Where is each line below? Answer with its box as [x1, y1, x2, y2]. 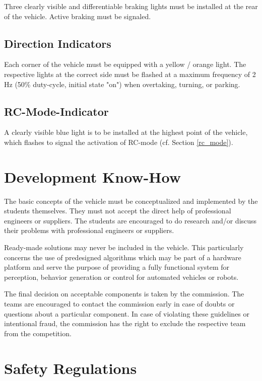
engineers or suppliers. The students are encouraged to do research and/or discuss [4, 215, 257, 225]
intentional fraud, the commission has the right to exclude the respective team [4, 318, 246, 329]
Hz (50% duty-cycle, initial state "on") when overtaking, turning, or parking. [4, 79, 240, 89]
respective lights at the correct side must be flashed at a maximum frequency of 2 [4, 68, 256, 79]
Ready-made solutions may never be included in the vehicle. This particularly [4, 242, 244, 253]
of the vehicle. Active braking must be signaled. [4, 11, 151, 21]
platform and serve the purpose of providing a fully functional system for [4, 262, 230, 272]
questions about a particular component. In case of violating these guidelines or [4, 308, 250, 319]
